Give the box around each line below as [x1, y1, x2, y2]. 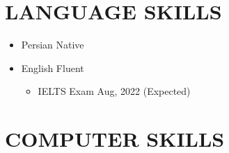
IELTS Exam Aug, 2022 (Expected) [38, 84, 191, 98]
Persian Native [21, 37, 84, 52]
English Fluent [21, 60, 84, 75]
